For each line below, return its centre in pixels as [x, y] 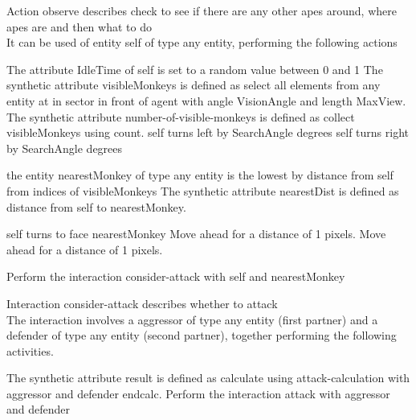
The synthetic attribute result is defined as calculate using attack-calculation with [208, 378]
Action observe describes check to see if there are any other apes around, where [202, 10]
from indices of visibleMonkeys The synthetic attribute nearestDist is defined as [203, 190]
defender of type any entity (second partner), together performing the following [202, 335]
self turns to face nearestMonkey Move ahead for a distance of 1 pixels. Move [196, 234]
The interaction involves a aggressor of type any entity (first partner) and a [192, 319]
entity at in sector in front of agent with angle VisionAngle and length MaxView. [206, 100]
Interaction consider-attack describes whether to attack [142, 303]
